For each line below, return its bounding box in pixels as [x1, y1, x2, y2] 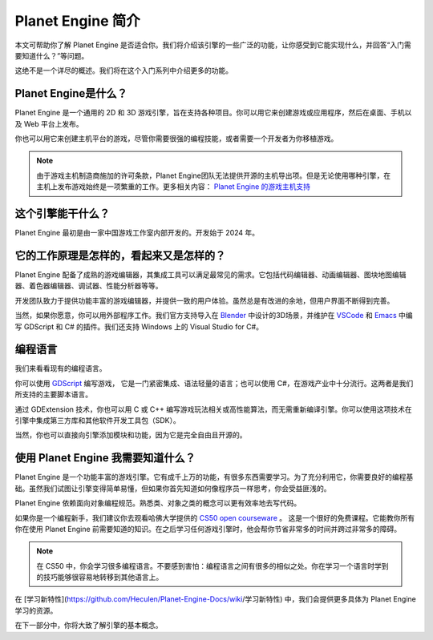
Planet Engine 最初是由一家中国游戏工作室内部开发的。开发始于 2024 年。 [14, 228, 260, 238]
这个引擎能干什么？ [14, 207, 110, 220]
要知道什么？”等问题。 [14, 50, 89, 60]
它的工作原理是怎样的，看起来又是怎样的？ [14, 248, 226, 262]
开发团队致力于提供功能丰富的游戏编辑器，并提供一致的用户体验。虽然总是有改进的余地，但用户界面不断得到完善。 [14, 296, 395, 305]
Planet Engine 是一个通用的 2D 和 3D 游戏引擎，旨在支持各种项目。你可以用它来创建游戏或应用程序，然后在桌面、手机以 [14, 108, 412, 118]
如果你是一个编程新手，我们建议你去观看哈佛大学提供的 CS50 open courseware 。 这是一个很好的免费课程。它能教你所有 [14, 513, 415, 522]
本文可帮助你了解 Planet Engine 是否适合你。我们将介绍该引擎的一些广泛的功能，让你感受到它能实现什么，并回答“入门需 [14, 40, 412, 50]
